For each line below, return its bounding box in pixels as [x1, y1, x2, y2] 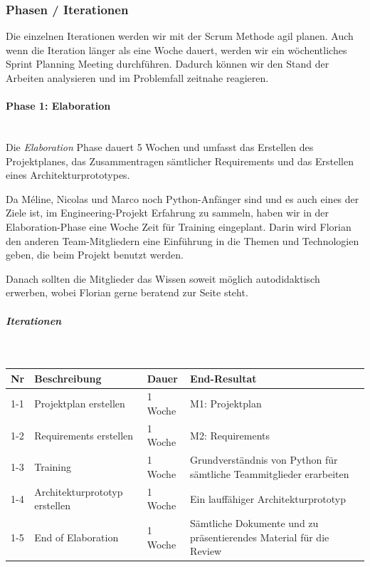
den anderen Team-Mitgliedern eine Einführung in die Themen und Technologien [6, 233, 359, 248]
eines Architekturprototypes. [6, 167, 130, 182]
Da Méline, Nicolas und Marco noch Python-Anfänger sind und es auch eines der [6, 191, 359, 206]
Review [190, 543, 222, 558]
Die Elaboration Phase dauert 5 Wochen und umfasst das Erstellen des [6, 139, 314, 154]
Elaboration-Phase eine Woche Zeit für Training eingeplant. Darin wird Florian [6, 219, 351, 234]
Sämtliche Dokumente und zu [190, 516, 319, 531]
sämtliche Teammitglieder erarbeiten [190, 466, 349, 481]
